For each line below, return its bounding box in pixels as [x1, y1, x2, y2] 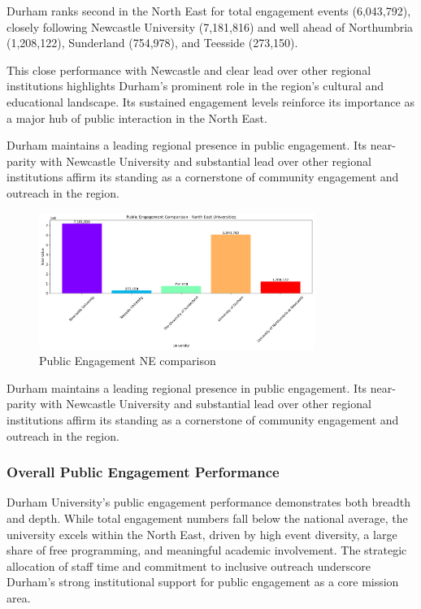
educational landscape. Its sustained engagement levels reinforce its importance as [7, 93, 414, 110]
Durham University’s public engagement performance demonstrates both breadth [7, 494, 410, 511]
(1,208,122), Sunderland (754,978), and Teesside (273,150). [7, 34, 298, 51]
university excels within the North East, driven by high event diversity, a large [7, 525, 397, 542]
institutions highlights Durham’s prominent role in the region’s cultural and [7, 77, 384, 94]
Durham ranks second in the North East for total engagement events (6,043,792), [7, 2, 411, 19]
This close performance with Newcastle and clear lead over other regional [7, 61, 371, 78]
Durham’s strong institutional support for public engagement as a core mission [7, 573, 399, 590]
